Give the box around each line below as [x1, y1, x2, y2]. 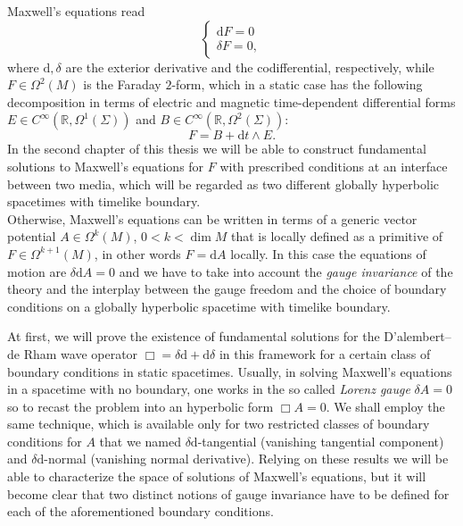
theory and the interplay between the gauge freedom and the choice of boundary [7, 280, 447, 298]
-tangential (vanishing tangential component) [197, 431, 444, 450]
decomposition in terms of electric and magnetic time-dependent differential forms [7, 92, 456, 111]
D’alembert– [384, 327, 451, 346]
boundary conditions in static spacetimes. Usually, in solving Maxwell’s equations [7, 362, 452, 380]
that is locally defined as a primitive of [231, 227, 443, 246]
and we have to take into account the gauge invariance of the [119, 262, 453, 280]
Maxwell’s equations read [7, 2, 145, 20]
